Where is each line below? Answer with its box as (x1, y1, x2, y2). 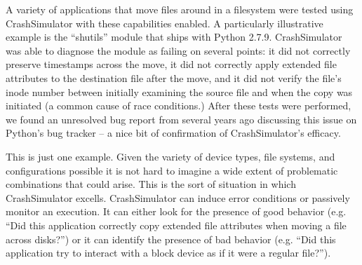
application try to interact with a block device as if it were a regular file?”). (6, 245, 331, 260)
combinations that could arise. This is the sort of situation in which (6, 177, 296, 191)
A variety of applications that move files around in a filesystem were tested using (6, 2, 354, 16)
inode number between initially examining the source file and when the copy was (6, 84, 353, 99)
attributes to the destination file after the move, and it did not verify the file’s (6, 70, 342, 85)
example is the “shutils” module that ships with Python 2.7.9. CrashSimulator (6, 29, 342, 44)
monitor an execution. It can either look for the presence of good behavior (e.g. (6, 204, 347, 219)
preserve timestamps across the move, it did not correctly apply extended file (6, 57, 337, 72)
